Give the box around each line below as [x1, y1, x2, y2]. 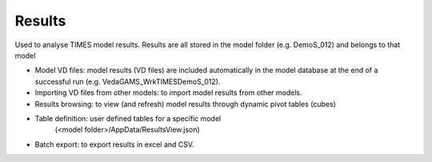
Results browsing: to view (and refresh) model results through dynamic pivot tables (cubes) [34, 99, 336, 109]
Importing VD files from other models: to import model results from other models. [34, 88, 302, 97]
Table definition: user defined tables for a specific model [34, 113, 222, 123]
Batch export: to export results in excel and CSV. [34, 140, 195, 149]
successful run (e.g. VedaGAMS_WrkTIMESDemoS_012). [34, 77, 221, 86]
